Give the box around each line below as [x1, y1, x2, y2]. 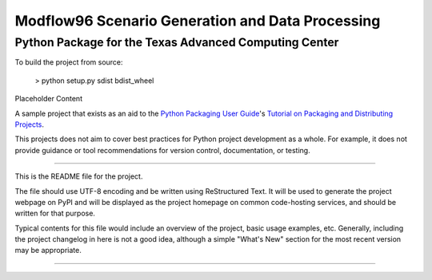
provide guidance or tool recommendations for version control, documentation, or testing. [14, 145, 311, 155]
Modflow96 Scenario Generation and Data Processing [14, 12, 381, 30]
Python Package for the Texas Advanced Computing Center [14, 35, 339, 49]
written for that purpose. [14, 208, 96, 219]
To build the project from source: [14, 57, 123, 67]
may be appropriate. [14, 246, 82, 255]
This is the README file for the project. [14, 172, 143, 181]
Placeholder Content [14, 94, 83, 104]
